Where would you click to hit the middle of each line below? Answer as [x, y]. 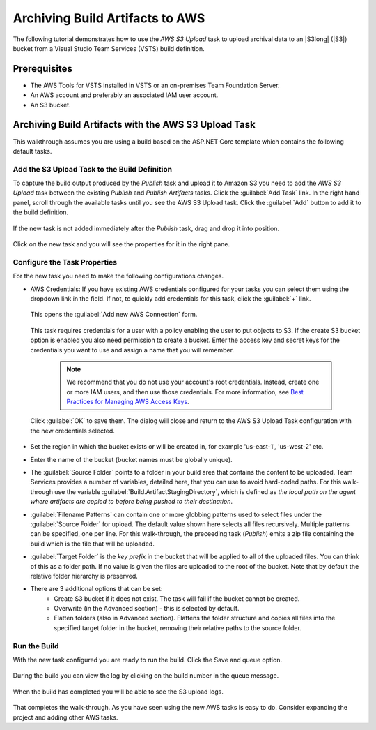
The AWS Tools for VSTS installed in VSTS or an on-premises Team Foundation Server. [155, 85]
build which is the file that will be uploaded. [92, 544]
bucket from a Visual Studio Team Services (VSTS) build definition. [109, 48]
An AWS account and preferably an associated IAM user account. [124, 95]
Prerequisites [42, 69]
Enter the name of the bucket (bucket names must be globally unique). [131, 459]
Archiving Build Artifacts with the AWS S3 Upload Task [134, 125]
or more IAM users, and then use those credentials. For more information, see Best [185, 392]
